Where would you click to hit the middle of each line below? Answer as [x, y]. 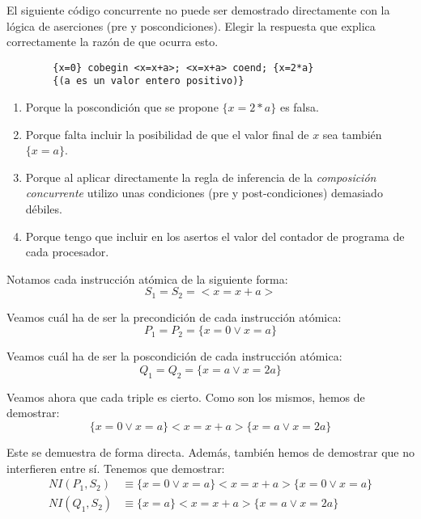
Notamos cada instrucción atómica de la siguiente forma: [147, 278]
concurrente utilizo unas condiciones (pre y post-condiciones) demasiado [204, 193]
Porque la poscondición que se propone [122, 107]
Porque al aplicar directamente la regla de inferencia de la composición [201, 177]
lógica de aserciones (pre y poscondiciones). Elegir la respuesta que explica [191, 25]
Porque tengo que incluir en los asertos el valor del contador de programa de [215, 236]
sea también [352, 134]
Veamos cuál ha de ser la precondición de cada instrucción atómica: [174, 316]
